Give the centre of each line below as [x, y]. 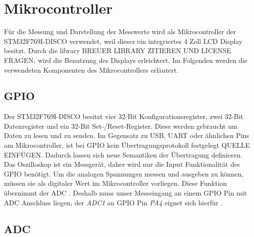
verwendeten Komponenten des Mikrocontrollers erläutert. [91, 69]
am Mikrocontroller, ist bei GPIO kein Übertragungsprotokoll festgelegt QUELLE [127, 145]
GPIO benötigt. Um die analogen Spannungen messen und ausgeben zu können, [124, 173]
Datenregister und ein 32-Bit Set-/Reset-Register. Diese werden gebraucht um [121, 126]
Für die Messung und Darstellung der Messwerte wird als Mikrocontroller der [120, 31]
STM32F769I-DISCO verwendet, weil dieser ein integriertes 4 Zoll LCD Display [123, 41]
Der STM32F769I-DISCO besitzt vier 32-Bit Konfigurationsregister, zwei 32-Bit [124, 116]
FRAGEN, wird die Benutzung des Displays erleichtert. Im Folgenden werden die [126, 60]
